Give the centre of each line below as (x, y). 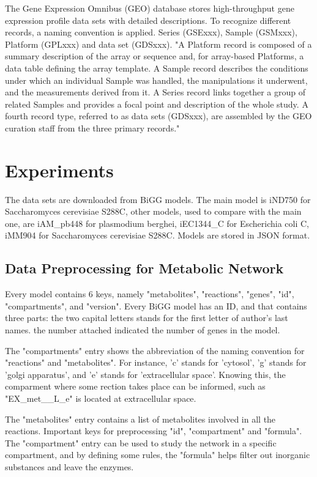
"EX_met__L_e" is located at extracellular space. (101, 398)
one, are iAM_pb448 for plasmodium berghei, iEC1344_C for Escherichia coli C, (157, 223)
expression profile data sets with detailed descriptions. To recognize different (148, 20)
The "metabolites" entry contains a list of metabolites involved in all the (140, 419)
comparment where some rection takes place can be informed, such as (135, 386)
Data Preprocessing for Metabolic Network (144, 268)
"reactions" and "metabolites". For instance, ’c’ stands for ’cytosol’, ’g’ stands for (156, 362)
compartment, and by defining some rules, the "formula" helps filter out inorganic (158, 455)
